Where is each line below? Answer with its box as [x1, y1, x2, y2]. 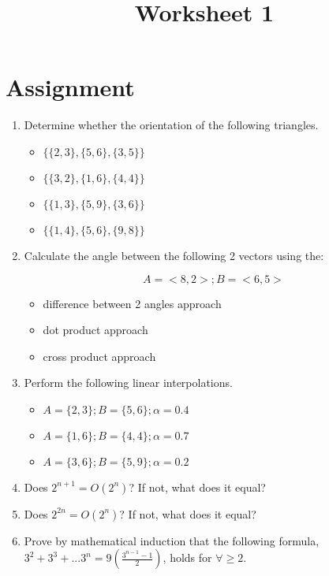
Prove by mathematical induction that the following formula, [24, 532, 320, 548]
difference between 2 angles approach [43, 295, 222, 311]
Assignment [6, 71, 135, 103]
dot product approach [43, 321, 148, 338]
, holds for [163, 549, 212, 566]
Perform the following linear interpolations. [24, 374, 233, 391]
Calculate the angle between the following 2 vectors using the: [24, 247, 324, 263]
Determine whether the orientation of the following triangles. [24, 117, 319, 133]
